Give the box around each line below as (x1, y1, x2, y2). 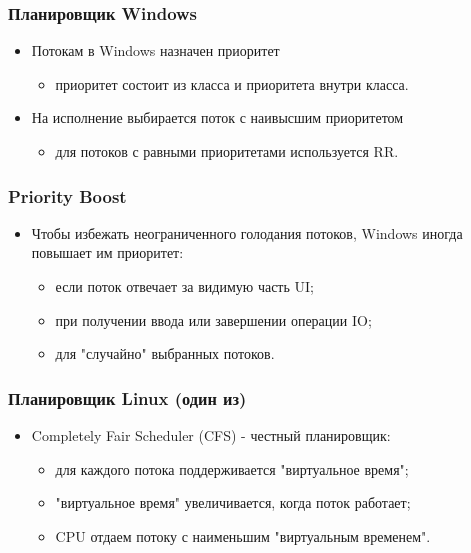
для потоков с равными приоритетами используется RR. (55, 141, 399, 161)
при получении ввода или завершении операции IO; (55, 309, 372, 330)
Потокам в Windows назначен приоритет (31, 40, 280, 61)
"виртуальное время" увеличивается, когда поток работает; (55, 492, 411, 513)
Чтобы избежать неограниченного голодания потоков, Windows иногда (31, 222, 463, 243)
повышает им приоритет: (31, 242, 184, 263)
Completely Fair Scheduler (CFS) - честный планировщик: (31, 425, 391, 445)
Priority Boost (8, 183, 127, 208)
